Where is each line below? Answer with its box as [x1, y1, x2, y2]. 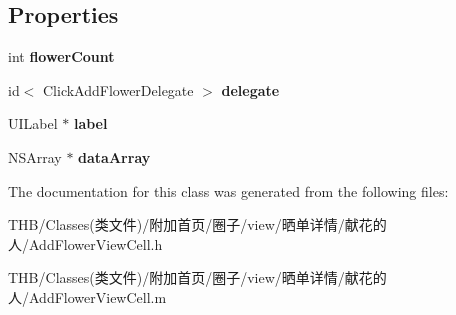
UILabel [8, 113, 58, 134]
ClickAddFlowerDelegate [43, 79, 194, 100]
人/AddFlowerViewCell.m [8, 286, 167, 307]
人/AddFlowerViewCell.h [8, 233, 163, 254]
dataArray [78, 146, 151, 167]
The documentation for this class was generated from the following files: [8, 180, 449, 201]
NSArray [8, 146, 62, 167]
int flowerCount [8, 46, 115, 67]
